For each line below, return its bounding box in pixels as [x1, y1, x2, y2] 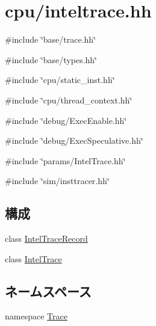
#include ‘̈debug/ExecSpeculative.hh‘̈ [5, 134, 143, 147]
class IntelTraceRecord [5, 232, 88, 245]
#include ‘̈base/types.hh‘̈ [5, 53, 98, 66]
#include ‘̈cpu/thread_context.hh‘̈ [5, 93, 133, 106]
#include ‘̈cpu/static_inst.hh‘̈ [5, 73, 115, 86]
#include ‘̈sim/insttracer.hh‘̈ [5, 174, 110, 187]
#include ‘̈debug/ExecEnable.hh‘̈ [5, 114, 127, 126]
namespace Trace [5, 310, 67, 322]
